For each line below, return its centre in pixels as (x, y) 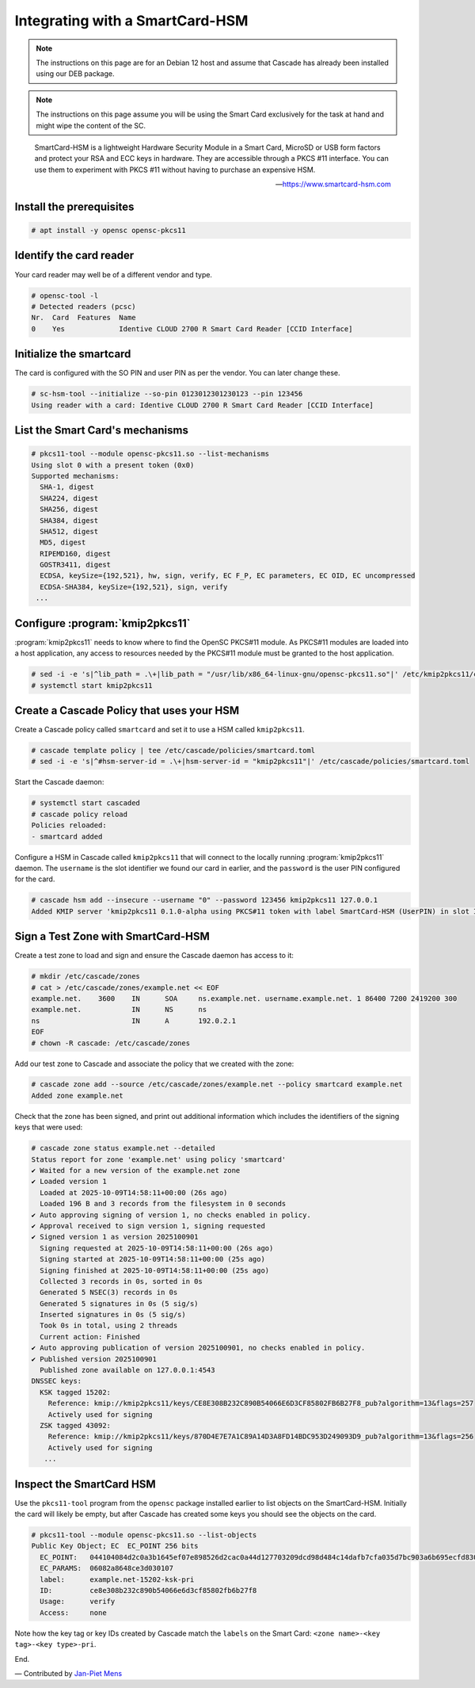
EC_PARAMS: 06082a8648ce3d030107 (107, 1568)
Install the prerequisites (74, 206)
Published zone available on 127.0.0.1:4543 (127, 1370)
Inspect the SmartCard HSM (85, 1484)
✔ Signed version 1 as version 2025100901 (115, 1237)
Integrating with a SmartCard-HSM (131, 21)
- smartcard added (67, 836)
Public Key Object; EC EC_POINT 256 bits (115, 1546)
